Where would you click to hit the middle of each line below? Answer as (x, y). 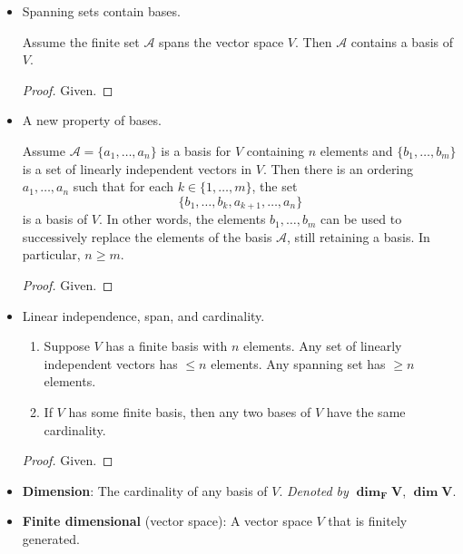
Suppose (67, 346)
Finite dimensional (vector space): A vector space (167, 521)
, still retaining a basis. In (359, 236)
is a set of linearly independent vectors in (137, 168)
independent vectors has (111, 363)
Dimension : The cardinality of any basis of (145, 490)
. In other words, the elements (182, 219)
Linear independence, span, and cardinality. (143, 315)
